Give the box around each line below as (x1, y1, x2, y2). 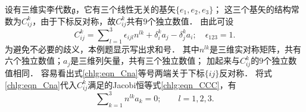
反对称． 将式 (219, 66, 272, 79)
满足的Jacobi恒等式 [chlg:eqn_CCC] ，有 (88, 78, 236, 91)
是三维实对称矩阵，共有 (209, 42, 301, 55)
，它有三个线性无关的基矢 (76, 3, 176, 15)
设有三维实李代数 (5, 3, 71, 15)
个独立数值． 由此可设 (147, 14, 234, 27)
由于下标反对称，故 (40, 14, 116, 27)
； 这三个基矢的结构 (213, 3, 291, 15)
